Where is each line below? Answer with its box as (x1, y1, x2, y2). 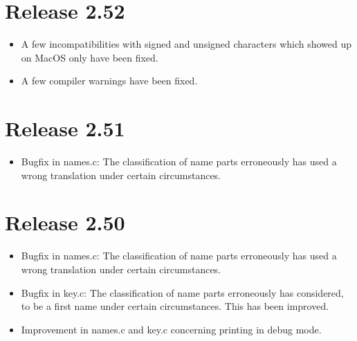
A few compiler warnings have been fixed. (21, 73, 198, 88)
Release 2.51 (5, 114, 125, 142)
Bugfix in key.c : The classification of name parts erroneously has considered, (21, 285, 344, 299)
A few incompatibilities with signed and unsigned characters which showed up (21, 37, 352, 51)
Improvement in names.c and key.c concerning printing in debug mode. (21, 322, 322, 336)
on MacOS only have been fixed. (21, 50, 158, 64)
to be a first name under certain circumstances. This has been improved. (21, 299, 329, 313)
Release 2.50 (5, 208, 125, 237)
